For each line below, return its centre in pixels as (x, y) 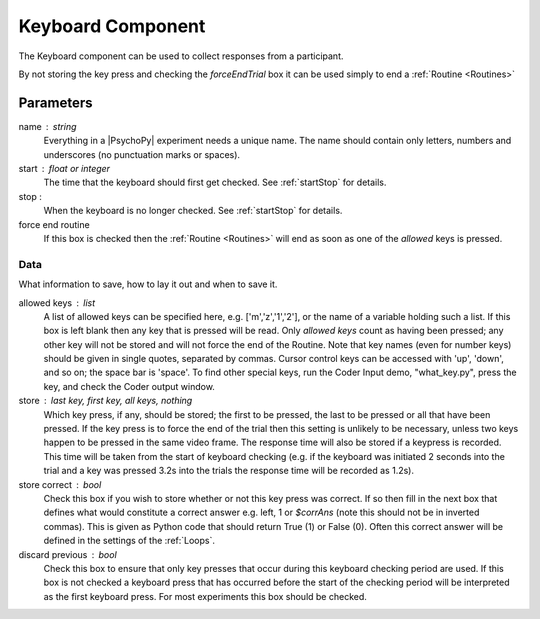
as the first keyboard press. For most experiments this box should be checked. (205, 596)
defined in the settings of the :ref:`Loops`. (129, 541)
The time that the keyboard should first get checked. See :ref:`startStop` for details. (215, 182)
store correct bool (60, 484)
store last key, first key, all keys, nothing (105, 401)
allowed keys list (56, 302)
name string (47, 126)
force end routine (54, 224)
